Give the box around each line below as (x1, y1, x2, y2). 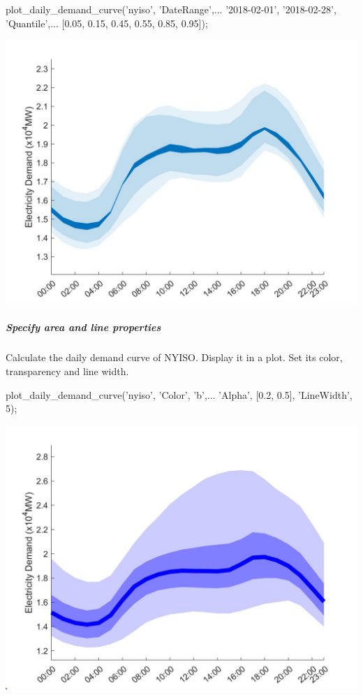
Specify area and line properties (6, 320, 161, 335)
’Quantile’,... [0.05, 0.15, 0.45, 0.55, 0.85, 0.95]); (6, 15, 208, 30)
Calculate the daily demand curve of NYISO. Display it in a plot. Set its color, (6, 350, 343, 365)
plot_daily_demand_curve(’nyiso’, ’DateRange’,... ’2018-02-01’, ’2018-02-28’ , (6, 2, 336, 16)
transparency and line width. (6, 363, 129, 378)
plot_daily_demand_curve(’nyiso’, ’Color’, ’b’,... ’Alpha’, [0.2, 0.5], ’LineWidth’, (6, 387, 353, 402)
